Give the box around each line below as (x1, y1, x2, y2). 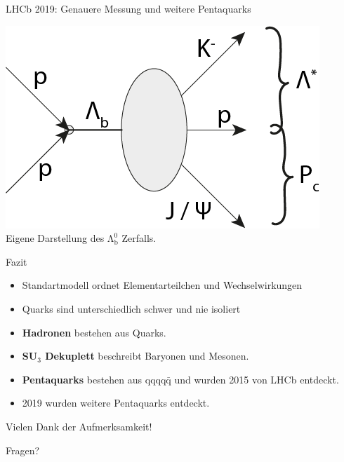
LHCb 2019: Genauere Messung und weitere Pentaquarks (6, 1, 251, 15)
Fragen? (6, 442, 40, 457)
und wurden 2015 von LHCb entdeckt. (174, 372, 339, 386)
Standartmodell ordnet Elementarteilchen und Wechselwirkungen (22, 278, 303, 292)
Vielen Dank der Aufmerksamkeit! (6, 419, 152, 433)
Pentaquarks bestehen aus (22, 372, 143, 386)
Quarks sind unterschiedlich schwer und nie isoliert (22, 301, 241, 315)
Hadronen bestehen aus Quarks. (22, 325, 166, 339)
